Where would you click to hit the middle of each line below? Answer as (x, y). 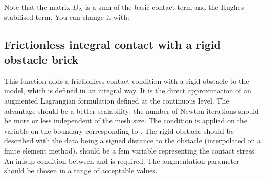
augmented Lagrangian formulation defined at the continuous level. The (117, 100)
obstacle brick (41, 59)
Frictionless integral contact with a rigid (113, 44)
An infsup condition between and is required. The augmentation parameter (122, 160)
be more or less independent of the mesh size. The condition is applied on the (126, 121)
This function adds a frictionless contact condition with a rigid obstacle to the (127, 80)
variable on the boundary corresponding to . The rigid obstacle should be (119, 130)
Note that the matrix (37, 7)
